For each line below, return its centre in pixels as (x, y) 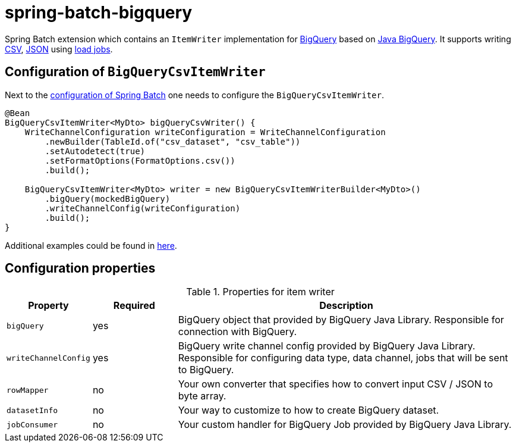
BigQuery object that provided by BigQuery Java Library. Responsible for (341, 320)
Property (48, 306)
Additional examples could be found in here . (91, 245)
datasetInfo (32, 410)
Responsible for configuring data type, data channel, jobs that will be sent (343, 358)
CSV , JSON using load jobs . (59, 49)
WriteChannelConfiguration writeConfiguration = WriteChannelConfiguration (205, 132)
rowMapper (28, 390)
